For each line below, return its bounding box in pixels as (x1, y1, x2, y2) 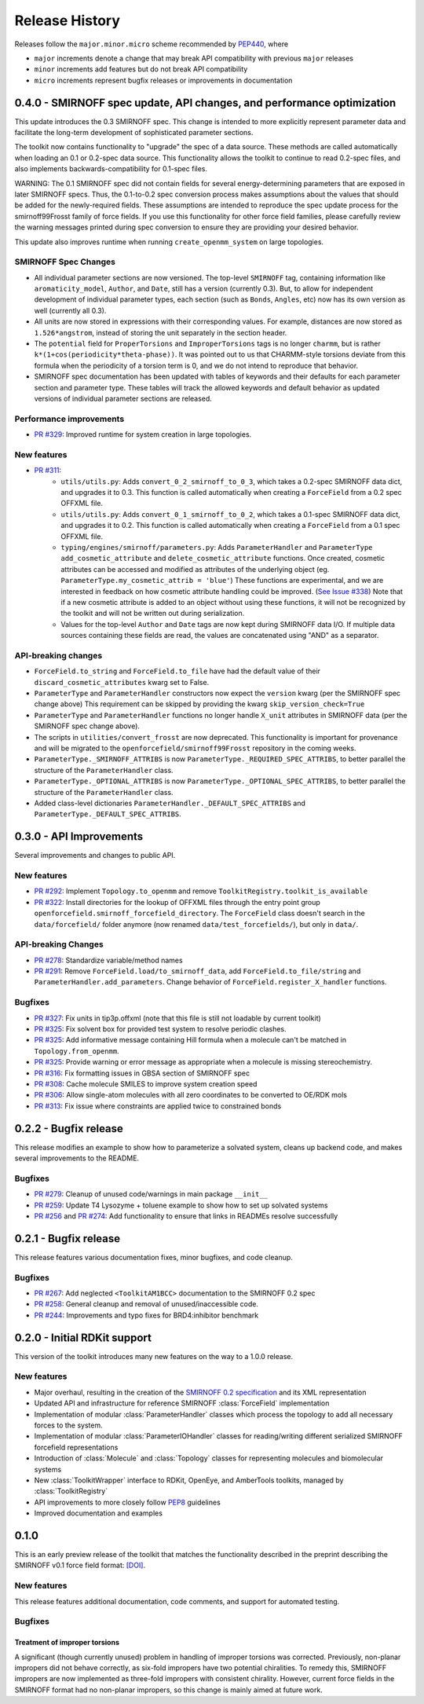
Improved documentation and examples (34, 1508, 163, 1518)
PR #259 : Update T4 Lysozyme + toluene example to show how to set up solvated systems (34, 1200, 328, 1210)
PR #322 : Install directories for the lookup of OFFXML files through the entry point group (34, 897, 321, 907)
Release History (14, 12, 121, 29)
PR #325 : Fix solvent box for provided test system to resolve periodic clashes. (34, 1024, 287, 1033)
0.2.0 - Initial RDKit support (14, 1331, 152, 1344)
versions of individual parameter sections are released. (34, 394, 212, 403)
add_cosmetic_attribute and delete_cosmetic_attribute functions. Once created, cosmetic (60, 554, 386, 563)
